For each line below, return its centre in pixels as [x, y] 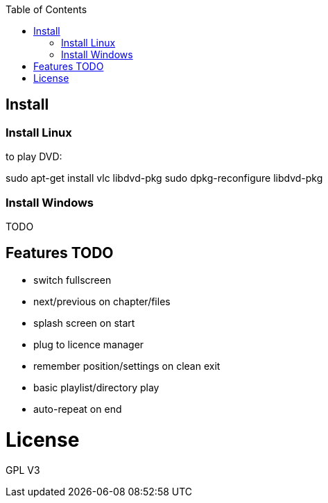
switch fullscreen [72, 280]
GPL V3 [23, 470]
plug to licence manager [89, 344]
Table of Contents [46, 9]
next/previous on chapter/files [102, 301]
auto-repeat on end [78, 409]
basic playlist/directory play [96, 387]
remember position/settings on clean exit [127, 366]
